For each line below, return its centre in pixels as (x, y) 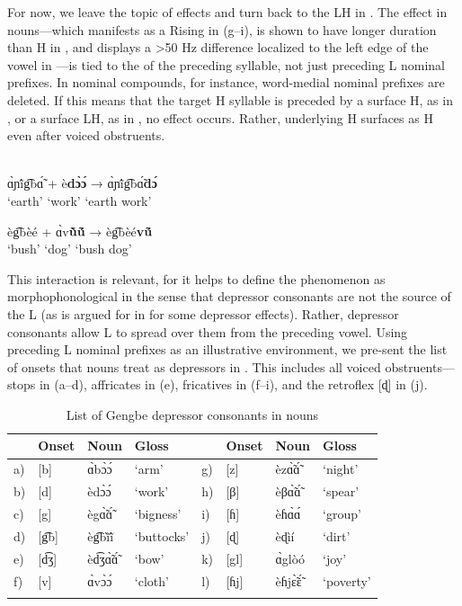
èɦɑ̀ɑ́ (288, 513)
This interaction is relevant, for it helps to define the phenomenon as (196, 278)
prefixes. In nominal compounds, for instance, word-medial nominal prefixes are (226, 82)
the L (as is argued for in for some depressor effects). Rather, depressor (203, 313)
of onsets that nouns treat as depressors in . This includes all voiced (194, 366)
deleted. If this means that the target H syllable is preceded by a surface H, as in (230, 99)
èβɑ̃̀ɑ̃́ (288, 491)
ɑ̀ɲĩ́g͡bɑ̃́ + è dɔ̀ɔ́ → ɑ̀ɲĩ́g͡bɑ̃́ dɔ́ (82, 183)
